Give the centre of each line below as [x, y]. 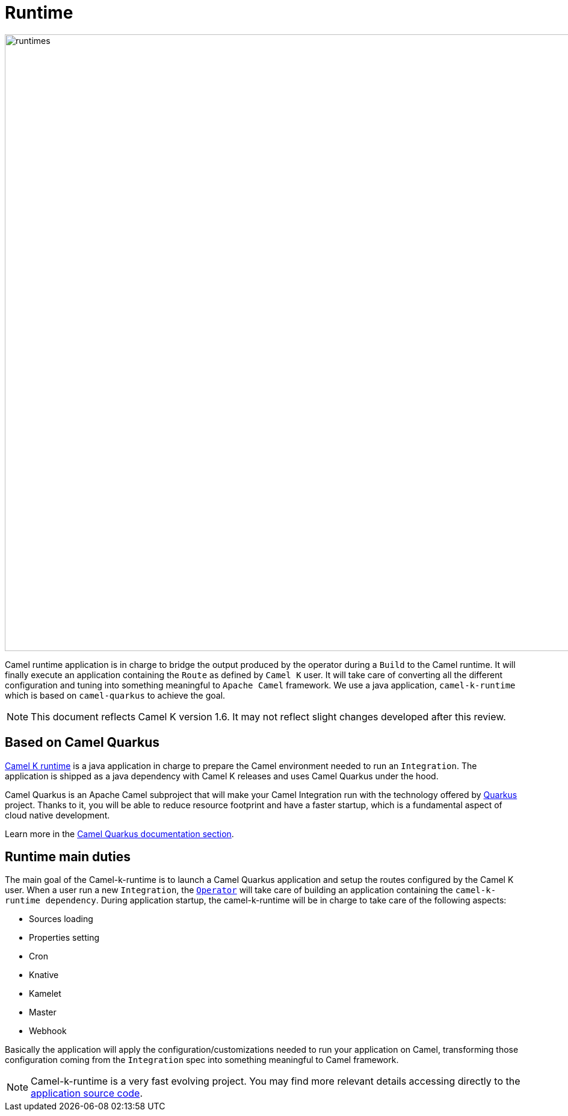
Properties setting [64, 938]
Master [43, 1012]
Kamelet [45, 994]
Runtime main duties [68, 857]
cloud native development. [57, 815]
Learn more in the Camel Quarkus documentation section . [119, 834]
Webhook [48, 1031]
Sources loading [61, 919]
